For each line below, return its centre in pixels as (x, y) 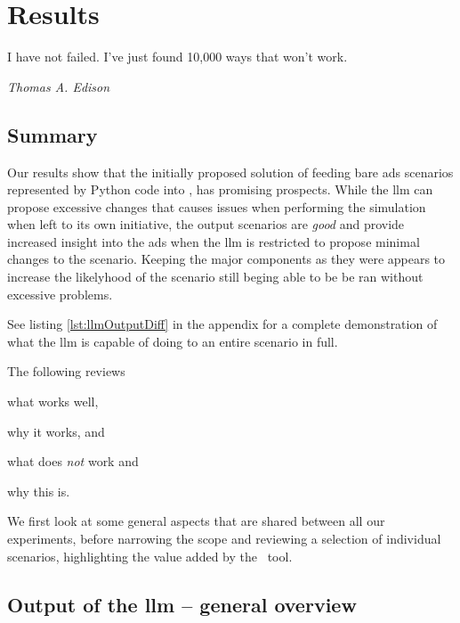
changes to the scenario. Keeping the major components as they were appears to (226, 259)
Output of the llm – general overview (182, 604)
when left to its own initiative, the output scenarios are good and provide (206, 224)
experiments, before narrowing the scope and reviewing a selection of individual (224, 539)
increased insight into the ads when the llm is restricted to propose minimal (214, 241)
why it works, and (56, 431)
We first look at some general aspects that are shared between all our (196, 521)
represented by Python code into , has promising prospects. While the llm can (220, 189)
